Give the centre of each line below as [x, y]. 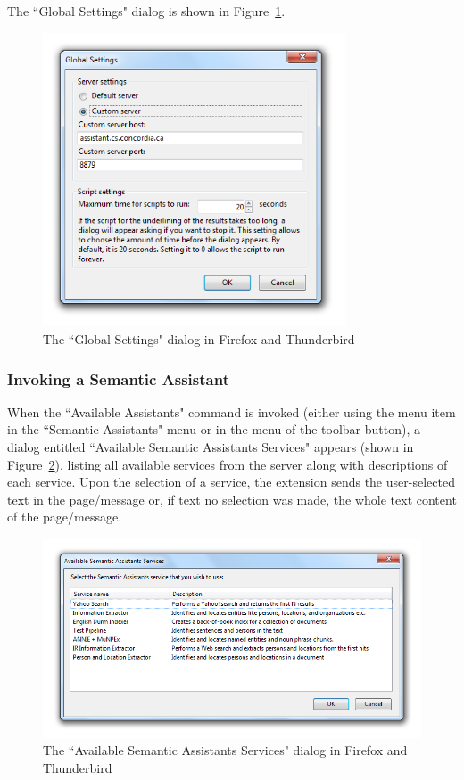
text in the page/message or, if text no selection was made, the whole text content [232, 499]
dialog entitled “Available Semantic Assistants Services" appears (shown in [211, 447]
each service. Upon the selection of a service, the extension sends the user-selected [231, 482]
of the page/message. [65, 517]
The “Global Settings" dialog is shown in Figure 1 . [146, 11]
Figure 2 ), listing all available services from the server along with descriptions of [228, 464]
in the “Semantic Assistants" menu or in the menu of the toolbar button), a [214, 429]
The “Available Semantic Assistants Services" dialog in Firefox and [225, 750]
